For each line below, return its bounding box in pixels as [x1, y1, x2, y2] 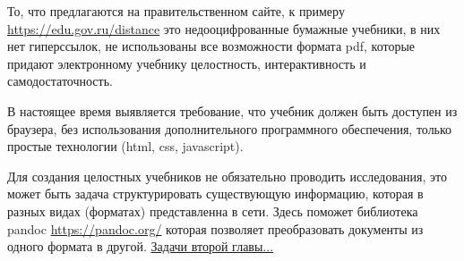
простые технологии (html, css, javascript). [7, 137, 244, 156]
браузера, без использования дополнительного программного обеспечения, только [7, 119, 452, 138]
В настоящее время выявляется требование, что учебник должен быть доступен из [7, 101, 458, 120]
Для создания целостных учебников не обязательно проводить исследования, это [7, 166, 448, 185]
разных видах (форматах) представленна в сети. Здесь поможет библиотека [7, 201, 418, 220]
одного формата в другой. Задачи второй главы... [7, 237, 274, 256]
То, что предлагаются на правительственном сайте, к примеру [7, 2, 345, 20]
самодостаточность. [7, 72, 113, 90]
